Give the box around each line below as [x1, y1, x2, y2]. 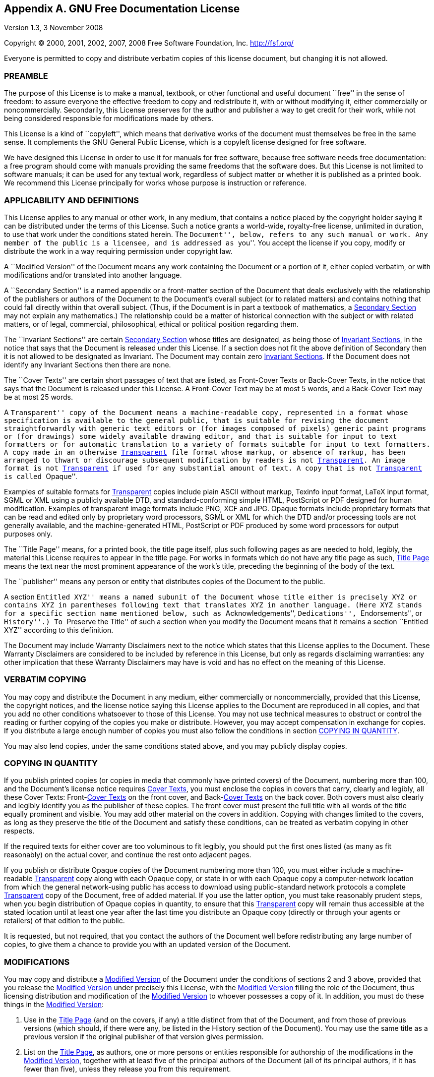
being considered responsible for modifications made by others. [4, 114, 214, 123]
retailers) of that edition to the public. [4, 916, 125, 925]
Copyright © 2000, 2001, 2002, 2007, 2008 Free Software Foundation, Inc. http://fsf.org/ [4, 39, 294, 48]
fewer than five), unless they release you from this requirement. [24, 1065, 231, 1074]
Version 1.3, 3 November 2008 [4, 23, 103, 32]
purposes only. [4, 529, 53, 538]
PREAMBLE [4, 70, 48, 81]
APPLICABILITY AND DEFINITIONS [4, 195, 139, 205]
